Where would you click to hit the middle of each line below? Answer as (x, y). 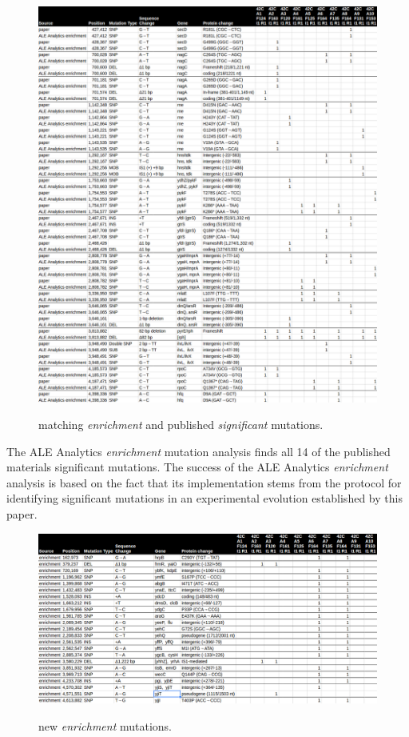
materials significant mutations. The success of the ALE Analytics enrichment (197, 467)
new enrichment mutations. (105, 726)
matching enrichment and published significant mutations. (181, 425)
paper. (22, 514)
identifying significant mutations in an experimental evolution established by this (204, 498)
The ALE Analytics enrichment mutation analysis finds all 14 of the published (199, 451)
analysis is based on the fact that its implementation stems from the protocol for (204, 482)
